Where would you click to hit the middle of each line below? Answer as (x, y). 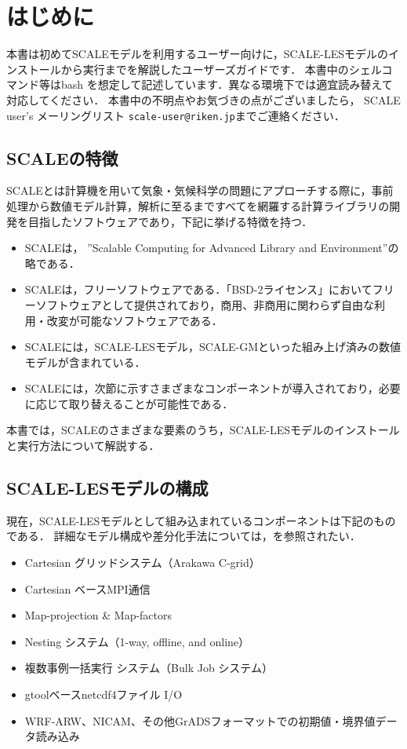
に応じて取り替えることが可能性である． (129, 403)
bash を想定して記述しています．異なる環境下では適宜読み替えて (227, 84)
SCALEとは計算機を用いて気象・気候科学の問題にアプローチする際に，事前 (200, 190)
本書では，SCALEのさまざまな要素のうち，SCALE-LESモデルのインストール (203, 430)
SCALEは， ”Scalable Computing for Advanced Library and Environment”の (212, 248)
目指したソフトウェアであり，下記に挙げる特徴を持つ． (170, 221)
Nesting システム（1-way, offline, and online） (137, 641)
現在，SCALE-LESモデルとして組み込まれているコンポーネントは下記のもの (201, 520)
